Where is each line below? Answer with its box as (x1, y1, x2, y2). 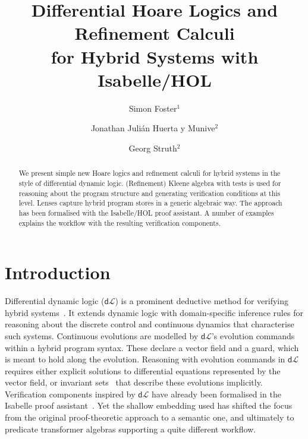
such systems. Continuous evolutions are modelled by (5, 329, 199, 342)
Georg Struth (128, 141, 177, 154)
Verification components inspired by (5, 387, 136, 400)
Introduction (5, 260, 111, 285)
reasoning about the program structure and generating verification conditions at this (18, 188, 281, 198)
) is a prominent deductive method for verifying (115, 295, 288, 307)
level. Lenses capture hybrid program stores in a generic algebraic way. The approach (18, 198, 282, 208)
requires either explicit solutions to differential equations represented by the (5, 364, 281, 377)
